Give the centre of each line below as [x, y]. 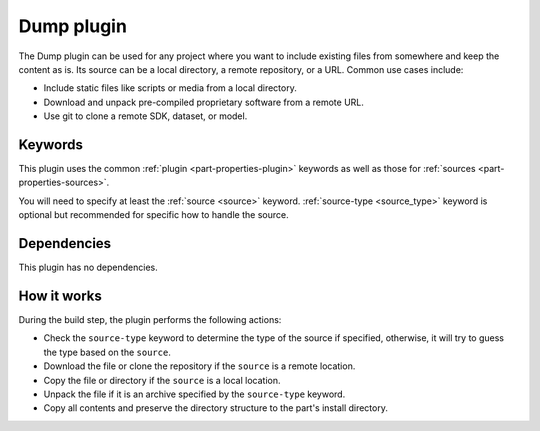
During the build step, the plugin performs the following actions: [150, 319]
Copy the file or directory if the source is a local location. [162, 380]
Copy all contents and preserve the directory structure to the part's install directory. [216, 408]
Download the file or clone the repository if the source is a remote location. [199, 366]
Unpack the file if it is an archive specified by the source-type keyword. [194, 394]
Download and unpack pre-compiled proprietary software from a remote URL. [204, 102]
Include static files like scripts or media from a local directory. [170, 88]
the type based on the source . [107, 352]
